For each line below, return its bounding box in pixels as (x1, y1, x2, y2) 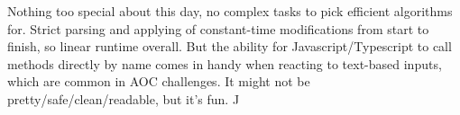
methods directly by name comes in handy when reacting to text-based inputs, (7, 54, 442, 73)
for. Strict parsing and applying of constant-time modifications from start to (7, 19, 429, 38)
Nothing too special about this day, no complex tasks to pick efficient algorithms (7, 2, 453, 20)
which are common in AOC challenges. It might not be (7, 72, 310, 91)
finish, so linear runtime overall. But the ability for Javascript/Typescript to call (7, 37, 452, 56)
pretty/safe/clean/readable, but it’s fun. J (7, 89, 240, 108)
